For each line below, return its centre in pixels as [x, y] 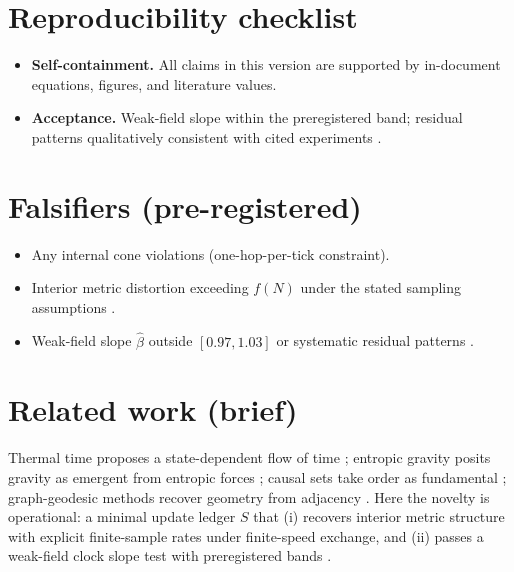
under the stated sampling [380, 287]
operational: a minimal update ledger [122, 516]
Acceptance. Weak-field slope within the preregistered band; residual [247, 117]
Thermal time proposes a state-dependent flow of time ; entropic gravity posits [249, 457]
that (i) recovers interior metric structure [379, 516]
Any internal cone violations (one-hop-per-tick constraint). [210, 253]
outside [170, 340]
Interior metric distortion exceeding [140, 287]
